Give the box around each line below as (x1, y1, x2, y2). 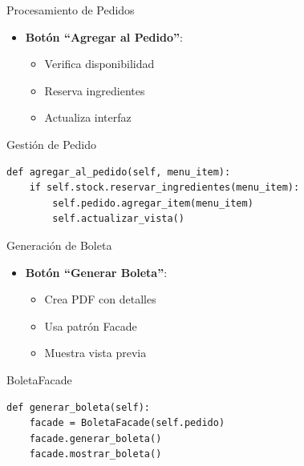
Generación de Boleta (6, 236, 112, 253)
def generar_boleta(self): (6, 401, 150, 413)
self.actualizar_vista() (52, 213, 184, 225)
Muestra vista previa (44, 344, 147, 361)
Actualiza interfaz (44, 109, 132, 126)
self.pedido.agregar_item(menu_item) (52, 197, 253, 209)
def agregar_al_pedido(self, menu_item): (6, 166, 231, 178)
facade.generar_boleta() (29, 432, 162, 444)
